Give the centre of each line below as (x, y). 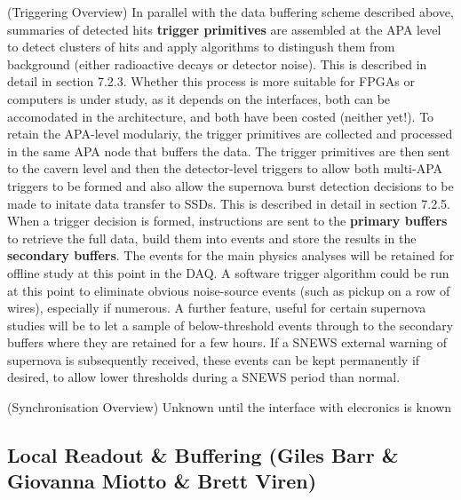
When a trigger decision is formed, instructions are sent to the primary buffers (227, 221)
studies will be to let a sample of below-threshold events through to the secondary (230, 325)
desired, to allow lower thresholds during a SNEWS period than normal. (204, 377)
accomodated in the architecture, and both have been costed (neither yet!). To (221, 116)
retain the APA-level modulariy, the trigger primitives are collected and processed (230, 134)
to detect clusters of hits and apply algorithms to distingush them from (201, 47)
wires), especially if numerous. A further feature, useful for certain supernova (217, 308)
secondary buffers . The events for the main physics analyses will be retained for (231, 255)
